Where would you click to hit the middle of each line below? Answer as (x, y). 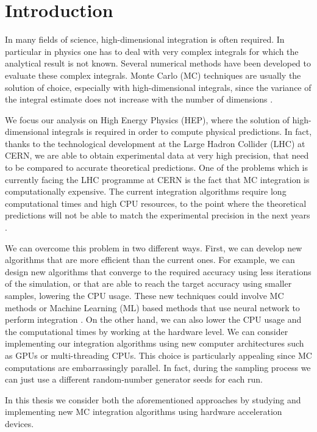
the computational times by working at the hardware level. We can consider (147, 331)
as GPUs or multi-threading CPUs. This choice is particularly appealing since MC (158, 355)
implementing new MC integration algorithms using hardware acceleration (144, 412)
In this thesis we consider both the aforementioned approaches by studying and (153, 399)
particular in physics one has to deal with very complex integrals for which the (152, 51)
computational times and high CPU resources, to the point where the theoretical (156, 203)
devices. (20, 423)
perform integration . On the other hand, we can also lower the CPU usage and (153, 319)
